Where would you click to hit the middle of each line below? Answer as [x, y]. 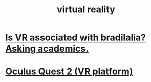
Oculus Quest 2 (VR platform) [69, 72]
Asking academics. [47, 49]
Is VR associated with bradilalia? [76, 38]
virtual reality [86, 9]
